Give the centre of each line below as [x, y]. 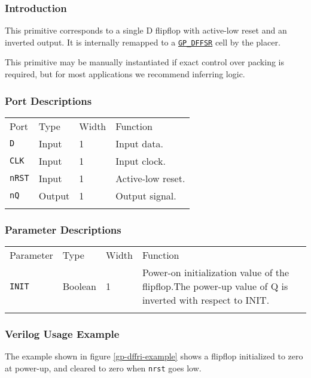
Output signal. [146, 195]
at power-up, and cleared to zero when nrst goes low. [103, 368]
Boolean [79, 286]
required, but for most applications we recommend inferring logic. [125, 74]
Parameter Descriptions [63, 229]
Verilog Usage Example [62, 334]
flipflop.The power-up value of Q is [215, 286]
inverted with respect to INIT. [206, 300]
